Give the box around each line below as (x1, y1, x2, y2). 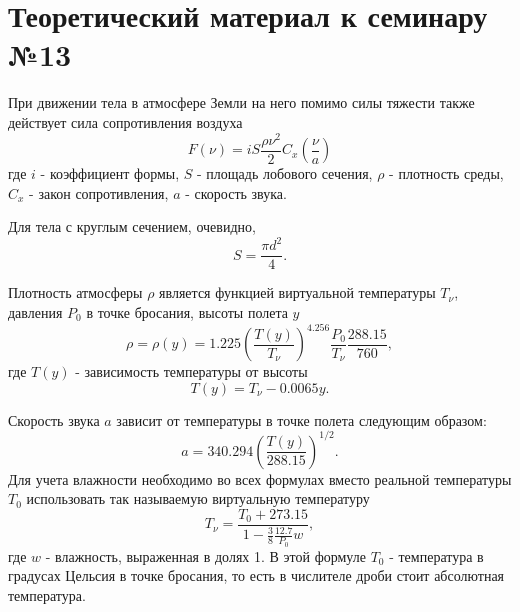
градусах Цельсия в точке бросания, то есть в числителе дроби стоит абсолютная (8, 565, 505, 586)
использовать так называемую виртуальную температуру (26, 488, 370, 509)
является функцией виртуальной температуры (159, 282, 436, 303)
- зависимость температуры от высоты (75, 361, 308, 382)
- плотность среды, (389, 163, 504, 184)
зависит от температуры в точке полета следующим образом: (116, 409, 487, 430)
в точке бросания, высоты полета (86, 301, 288, 322)
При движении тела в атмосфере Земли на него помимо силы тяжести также (8, 92, 475, 113)
